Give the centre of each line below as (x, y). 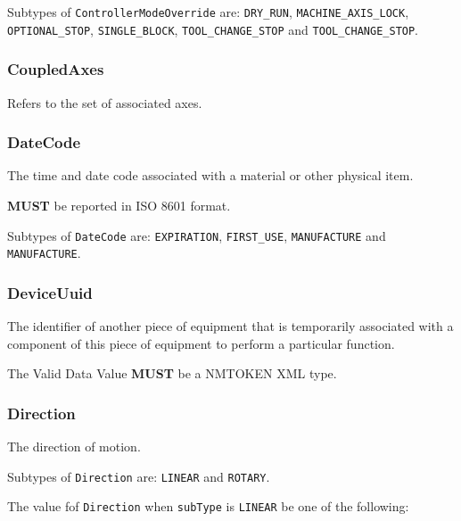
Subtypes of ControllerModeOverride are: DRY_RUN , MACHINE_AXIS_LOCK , (208, 12)
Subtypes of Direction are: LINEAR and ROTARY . (139, 476)
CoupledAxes (56, 69)
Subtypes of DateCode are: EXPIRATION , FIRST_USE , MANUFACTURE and (197, 235)
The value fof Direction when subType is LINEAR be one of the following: (208, 506)
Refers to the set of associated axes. (105, 102)
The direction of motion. (74, 447)
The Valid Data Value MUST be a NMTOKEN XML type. (172, 373)
